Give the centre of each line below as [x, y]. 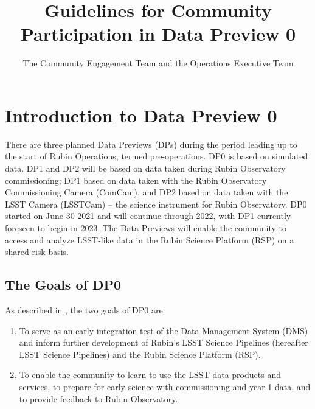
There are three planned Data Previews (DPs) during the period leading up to [151, 144]
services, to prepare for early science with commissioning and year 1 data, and [165, 386]
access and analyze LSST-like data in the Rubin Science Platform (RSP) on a [150, 239]
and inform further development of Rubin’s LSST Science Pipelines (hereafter [164, 342]
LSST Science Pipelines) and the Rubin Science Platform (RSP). [140, 354]
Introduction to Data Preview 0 [141, 115]
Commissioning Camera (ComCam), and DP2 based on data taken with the [147, 192]
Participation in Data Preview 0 [158, 34]
